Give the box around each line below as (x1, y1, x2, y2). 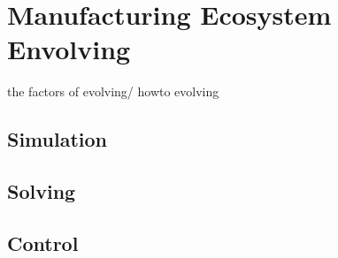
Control (7, 229, 79, 256)
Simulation (7, 125, 108, 153)
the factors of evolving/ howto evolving (7, 82, 219, 101)
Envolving (7, 31, 131, 67)
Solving (7, 178, 76, 205)
